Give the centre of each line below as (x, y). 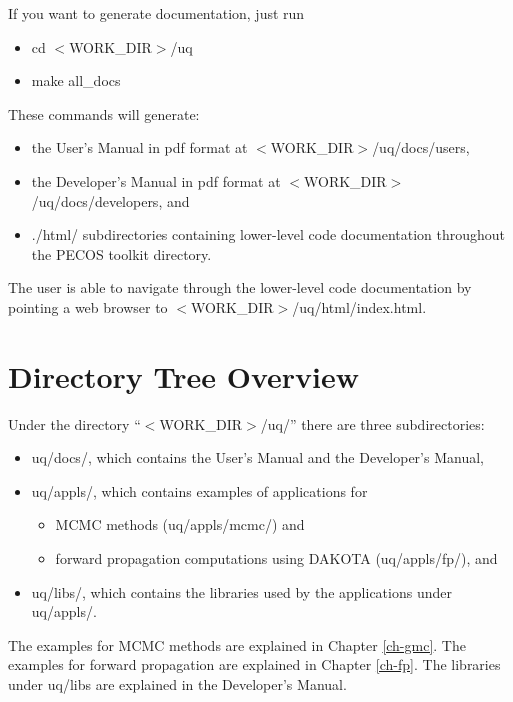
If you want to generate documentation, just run (156, 13)
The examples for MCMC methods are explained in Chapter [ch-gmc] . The (237, 644)
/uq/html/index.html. (359, 306)
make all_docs (76, 80)
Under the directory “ (74, 423)
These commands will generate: (104, 113)
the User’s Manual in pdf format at (139, 147)
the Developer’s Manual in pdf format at (156, 180)
